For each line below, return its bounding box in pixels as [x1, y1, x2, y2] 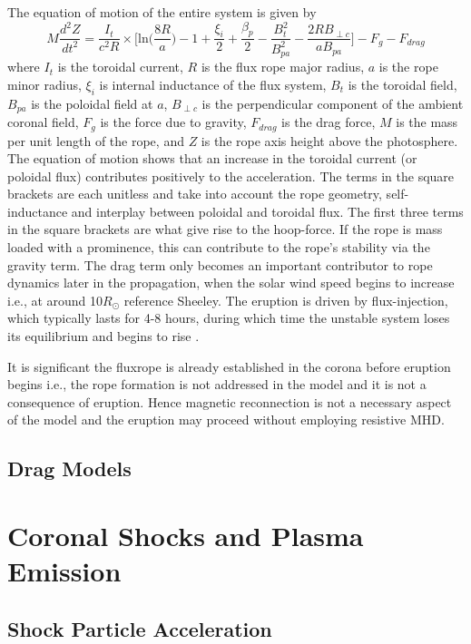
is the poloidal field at [31, 93, 153, 112]
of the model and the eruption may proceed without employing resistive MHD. [7, 410, 445, 429]
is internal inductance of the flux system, [99, 74, 327, 93]
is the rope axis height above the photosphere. [201, 131, 458, 150]
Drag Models [7, 454, 132, 483]
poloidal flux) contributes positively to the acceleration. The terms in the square [7, 166, 455, 185]
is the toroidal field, [348, 74, 457, 93]
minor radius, [7, 74, 82, 93]
